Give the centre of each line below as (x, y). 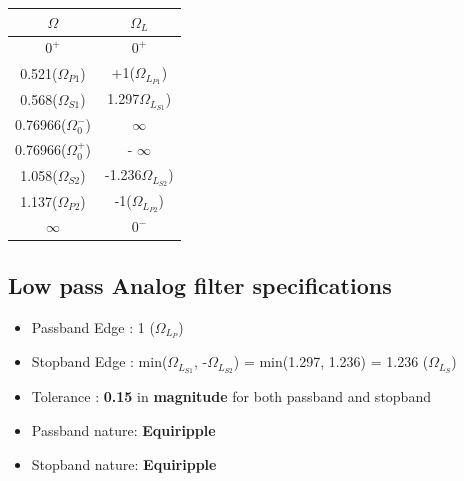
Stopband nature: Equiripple (124, 463)
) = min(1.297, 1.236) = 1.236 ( (331, 361)
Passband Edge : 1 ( (93, 326)
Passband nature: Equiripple (123, 429)
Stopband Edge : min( (99, 361)
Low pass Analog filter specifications (200, 284)
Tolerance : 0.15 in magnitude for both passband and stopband (231, 396)
